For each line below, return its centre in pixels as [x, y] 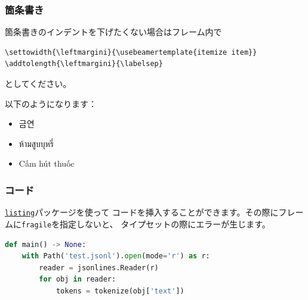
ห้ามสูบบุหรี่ [36, 143]
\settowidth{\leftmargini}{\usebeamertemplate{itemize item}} [131, 52]
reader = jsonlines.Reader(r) [99, 268]
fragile [37, 225]
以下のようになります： [51, 103]
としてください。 [38, 83]
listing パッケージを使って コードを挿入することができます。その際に [142, 212]
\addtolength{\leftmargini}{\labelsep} [84, 64]
